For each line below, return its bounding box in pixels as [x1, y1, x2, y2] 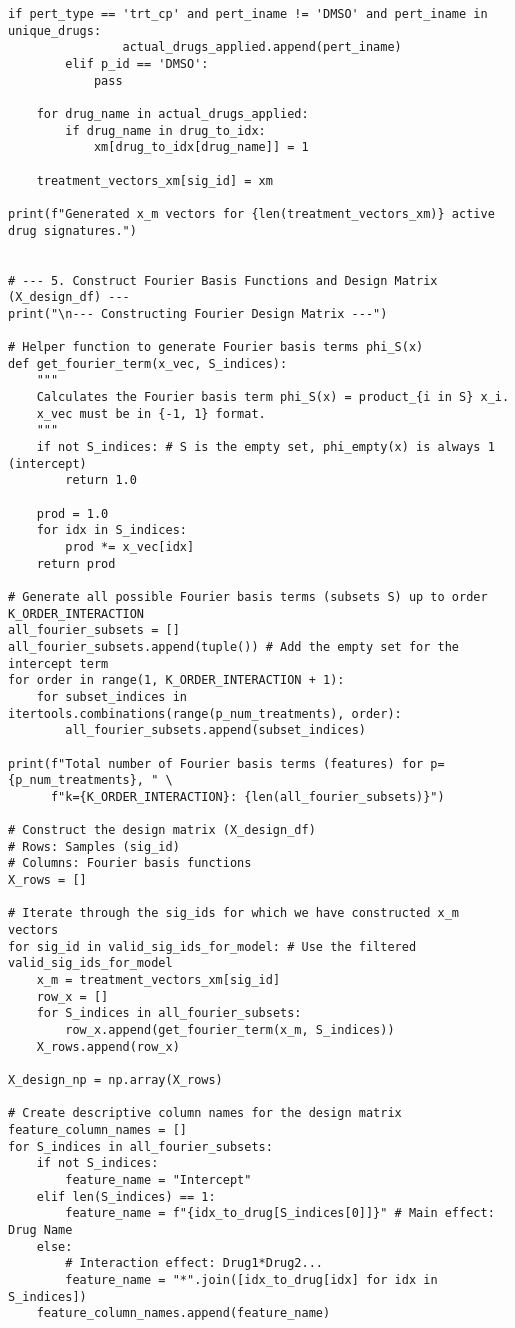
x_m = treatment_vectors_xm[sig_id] [36, 973, 281, 988]
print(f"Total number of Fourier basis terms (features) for [8, 756, 424, 771]
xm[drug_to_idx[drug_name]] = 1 [93, 140, 309, 155]
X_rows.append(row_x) [36, 1039, 180, 1054]
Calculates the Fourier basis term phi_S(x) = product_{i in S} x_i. [36, 390, 510, 405]
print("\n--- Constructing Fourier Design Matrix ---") [8, 306, 388, 321]
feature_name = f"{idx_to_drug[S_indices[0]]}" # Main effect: [65, 1206, 495, 1221]
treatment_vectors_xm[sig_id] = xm [36, 173, 273, 188]
